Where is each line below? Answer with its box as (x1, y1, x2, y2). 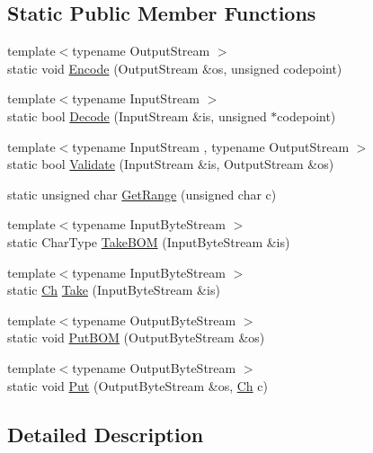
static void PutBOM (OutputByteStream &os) (7, 328, 265, 347)
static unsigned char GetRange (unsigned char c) (7, 184, 277, 203)
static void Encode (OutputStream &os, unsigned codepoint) (7, 58, 342, 77)
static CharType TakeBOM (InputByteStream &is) (7, 232, 290, 251)
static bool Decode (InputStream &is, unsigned (7, 106, 267, 125)
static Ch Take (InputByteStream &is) (7, 280, 220, 299)
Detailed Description (7, 420, 204, 448)
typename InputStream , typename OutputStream (72, 137, 350, 155)
